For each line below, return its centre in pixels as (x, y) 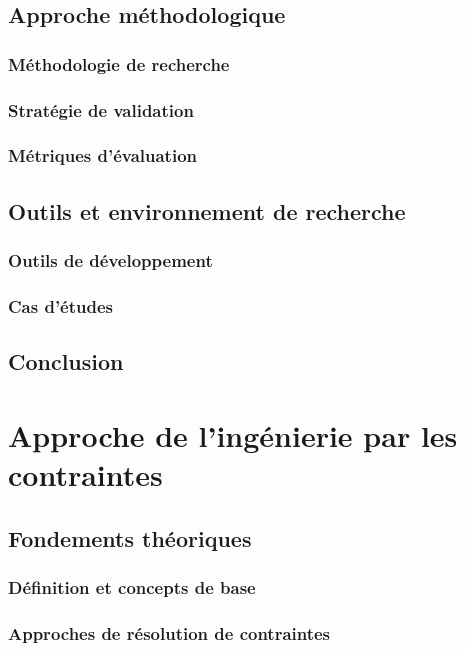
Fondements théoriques (130, 537)
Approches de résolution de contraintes (169, 632)
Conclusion (66, 361)
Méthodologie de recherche (119, 63)
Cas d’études (60, 305)
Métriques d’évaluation (102, 155)
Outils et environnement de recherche (207, 210)
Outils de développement (110, 260)
